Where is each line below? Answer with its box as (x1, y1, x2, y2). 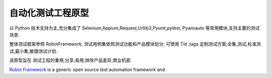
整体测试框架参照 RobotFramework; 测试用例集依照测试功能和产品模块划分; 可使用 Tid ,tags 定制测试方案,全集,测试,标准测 (9, 41, 261, 47)
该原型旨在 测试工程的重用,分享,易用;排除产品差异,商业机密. (9, 57, 132, 63)
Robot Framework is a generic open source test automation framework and (9, 66, 165, 72)
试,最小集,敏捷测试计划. (9, 48, 58, 54)
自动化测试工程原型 (9, 7, 89, 18)
